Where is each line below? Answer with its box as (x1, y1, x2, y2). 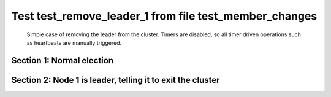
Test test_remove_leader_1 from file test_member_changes (11, 9, 318, 23)
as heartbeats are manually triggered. (26, 39, 122, 46)
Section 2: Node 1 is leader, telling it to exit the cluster (11, 74, 220, 85)
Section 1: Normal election (11, 55, 113, 66)
